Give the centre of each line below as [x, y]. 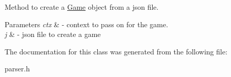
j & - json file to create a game [53, 34]
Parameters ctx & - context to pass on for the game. [87, 24]
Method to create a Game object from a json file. [82, 7]
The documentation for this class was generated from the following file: [116, 51]
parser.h [17, 69]
